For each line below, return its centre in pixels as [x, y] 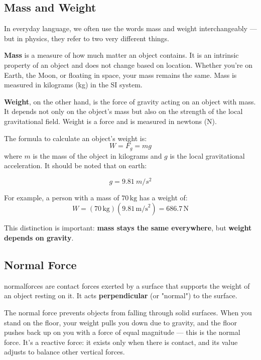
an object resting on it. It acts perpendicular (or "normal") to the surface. [121, 295]
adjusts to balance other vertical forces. [64, 352]
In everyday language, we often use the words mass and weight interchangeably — [130, 28]
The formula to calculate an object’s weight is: [76, 138]
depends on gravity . [39, 238]
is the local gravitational [207, 155]
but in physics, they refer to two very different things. [87, 38]
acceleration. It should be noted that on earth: [76, 165]
